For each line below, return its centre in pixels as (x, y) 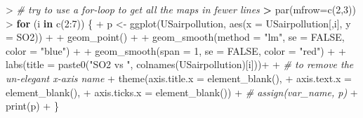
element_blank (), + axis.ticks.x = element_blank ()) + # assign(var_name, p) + (182, 92)
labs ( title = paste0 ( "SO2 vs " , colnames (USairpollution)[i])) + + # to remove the (180, 64)
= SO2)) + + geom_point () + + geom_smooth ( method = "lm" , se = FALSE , (175, 37)
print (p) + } (32, 106)
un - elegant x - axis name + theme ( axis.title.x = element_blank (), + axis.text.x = (179, 78)
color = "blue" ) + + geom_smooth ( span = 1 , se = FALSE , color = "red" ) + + (176, 50)
